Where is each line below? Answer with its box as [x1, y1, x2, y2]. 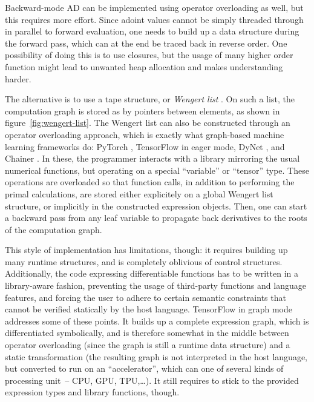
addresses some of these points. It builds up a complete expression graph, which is [5, 314, 309, 327]
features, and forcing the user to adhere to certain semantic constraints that [5, 291, 286, 303]
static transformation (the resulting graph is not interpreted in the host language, [5, 350, 307, 363]
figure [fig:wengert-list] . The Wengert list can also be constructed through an [5, 116, 290, 129]
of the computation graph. [5, 223, 102, 236]
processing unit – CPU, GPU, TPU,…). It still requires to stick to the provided [5, 374, 299, 386]
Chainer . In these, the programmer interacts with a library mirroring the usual [5, 152, 300, 165]
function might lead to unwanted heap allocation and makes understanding [5, 60, 283, 73]
